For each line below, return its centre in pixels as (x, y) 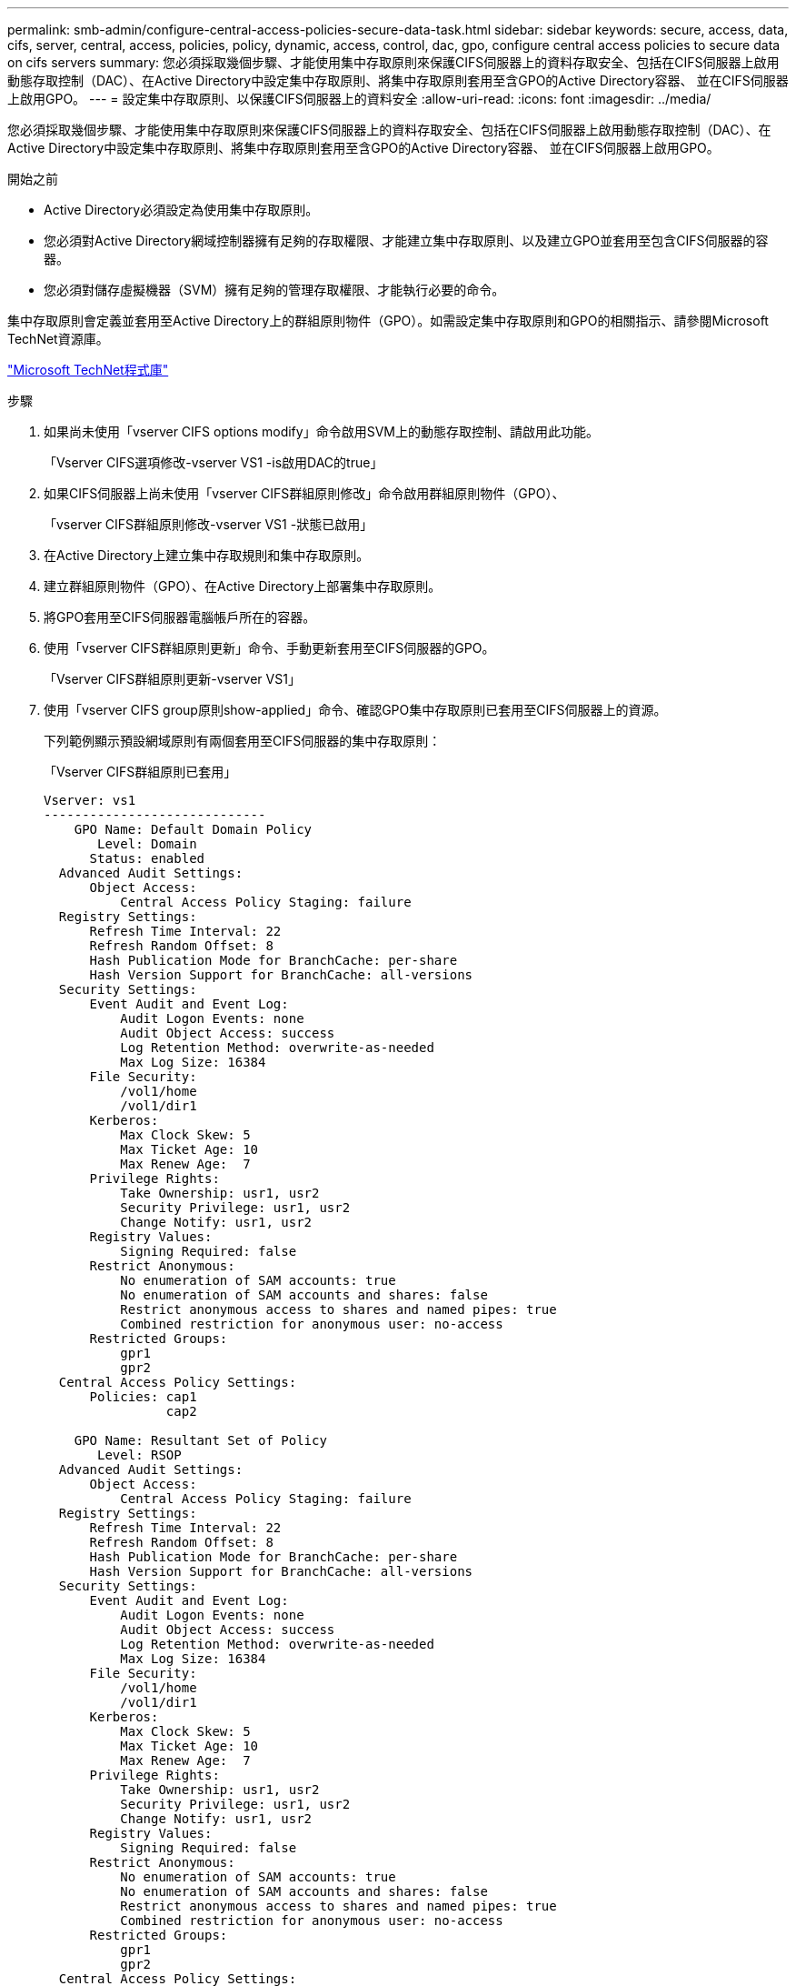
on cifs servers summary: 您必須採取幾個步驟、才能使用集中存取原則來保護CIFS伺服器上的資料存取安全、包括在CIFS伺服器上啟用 (393, 62)
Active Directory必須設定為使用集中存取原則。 (181, 210)
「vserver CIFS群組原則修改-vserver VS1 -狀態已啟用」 (209, 524)
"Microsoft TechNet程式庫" (88, 370)
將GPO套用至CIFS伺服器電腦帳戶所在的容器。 (180, 617)
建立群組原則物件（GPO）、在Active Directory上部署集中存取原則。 (243, 586)
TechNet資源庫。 (58, 339)
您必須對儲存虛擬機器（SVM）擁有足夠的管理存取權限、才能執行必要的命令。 (274, 290)
